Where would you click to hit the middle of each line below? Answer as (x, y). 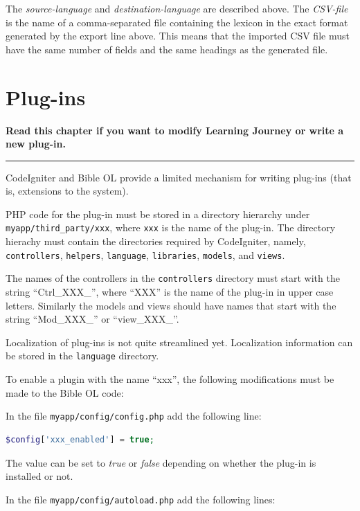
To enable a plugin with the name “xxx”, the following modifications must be (170, 379)
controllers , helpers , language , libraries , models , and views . (145, 254)
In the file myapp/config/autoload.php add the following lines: (141, 499)
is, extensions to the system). (67, 191)
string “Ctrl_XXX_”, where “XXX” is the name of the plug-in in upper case (170, 292)
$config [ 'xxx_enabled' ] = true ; (80, 439)
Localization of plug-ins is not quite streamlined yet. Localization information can (179, 342)
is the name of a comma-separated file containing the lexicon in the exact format (177, 22)
